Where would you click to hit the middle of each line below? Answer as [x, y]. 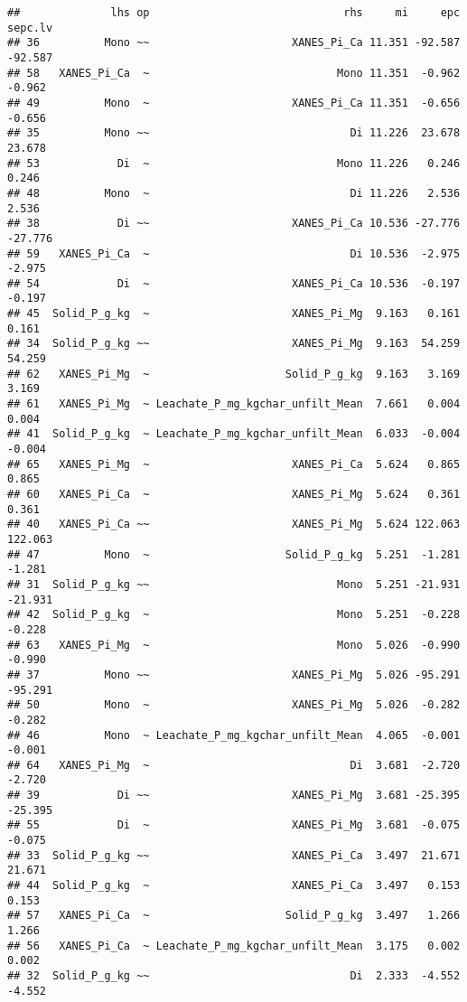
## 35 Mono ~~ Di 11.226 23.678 [234, 133]
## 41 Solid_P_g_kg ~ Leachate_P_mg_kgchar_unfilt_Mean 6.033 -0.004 [234, 434]
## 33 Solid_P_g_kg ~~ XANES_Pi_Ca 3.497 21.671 [234, 855]
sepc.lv [30, 28]
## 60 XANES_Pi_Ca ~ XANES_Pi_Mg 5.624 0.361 [234, 494]
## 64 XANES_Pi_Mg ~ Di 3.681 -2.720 [234, 765]
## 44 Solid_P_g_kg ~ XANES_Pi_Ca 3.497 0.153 [234, 886]
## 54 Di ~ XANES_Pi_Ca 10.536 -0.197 [234, 283]
